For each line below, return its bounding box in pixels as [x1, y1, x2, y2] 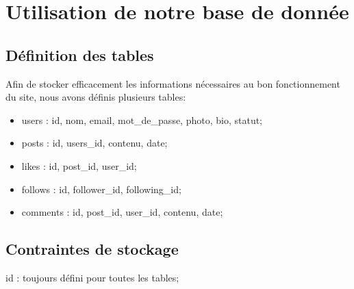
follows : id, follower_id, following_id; [21, 181, 181, 196]
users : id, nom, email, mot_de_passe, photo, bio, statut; [21, 112, 262, 127]
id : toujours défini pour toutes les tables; [5, 270, 179, 284]
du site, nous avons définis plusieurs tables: [5, 90, 186, 104]
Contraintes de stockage [5, 238, 179, 260]
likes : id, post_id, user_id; [21, 158, 137, 173]
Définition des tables [5, 44, 154, 65]
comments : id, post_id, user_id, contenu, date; [21, 205, 223, 219]
